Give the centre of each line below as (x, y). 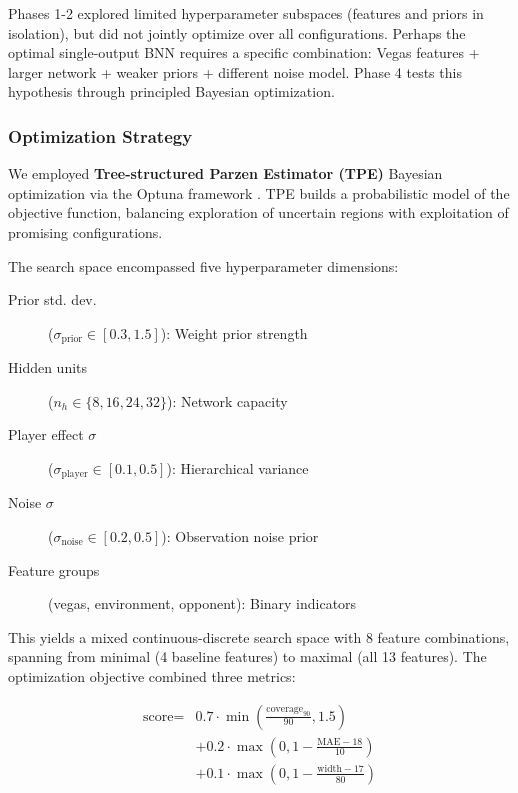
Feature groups (54, 569)
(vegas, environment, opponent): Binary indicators (202, 603)
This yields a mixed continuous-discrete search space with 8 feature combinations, (259, 636)
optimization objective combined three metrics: (152, 676)
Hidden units (48, 367)
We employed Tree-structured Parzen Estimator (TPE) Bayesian (225, 173)
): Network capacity (227, 400)
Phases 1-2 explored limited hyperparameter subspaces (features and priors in (246, 13)
